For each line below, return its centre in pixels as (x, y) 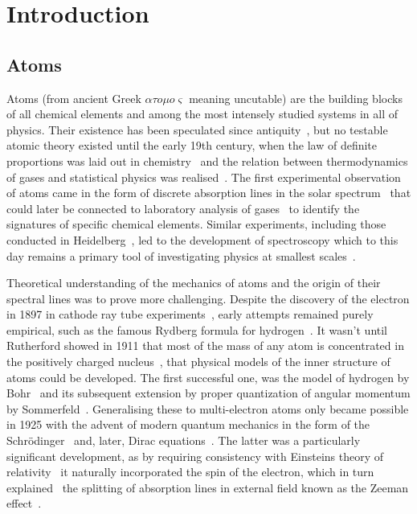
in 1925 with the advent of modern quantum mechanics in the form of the (188, 424)
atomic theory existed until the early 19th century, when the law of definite (192, 145)
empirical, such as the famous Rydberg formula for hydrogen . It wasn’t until (197, 329)
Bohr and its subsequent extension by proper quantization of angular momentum (208, 393)
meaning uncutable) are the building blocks (296, 98)
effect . (24, 503)
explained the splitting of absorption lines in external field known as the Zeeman (208, 487)
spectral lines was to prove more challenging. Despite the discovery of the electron (208, 298)
